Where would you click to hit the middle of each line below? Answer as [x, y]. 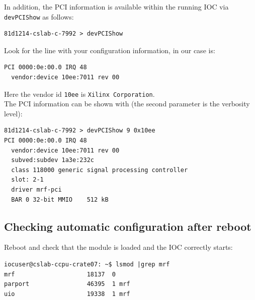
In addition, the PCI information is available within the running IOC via [116, 7]
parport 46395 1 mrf [67, 284]
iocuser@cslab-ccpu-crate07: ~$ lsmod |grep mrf [87, 265]
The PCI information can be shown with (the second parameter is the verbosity [127, 104]
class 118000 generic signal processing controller [100, 170]
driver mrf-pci [36, 190]
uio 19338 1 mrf [67, 294]
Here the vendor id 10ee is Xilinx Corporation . [79, 94]
